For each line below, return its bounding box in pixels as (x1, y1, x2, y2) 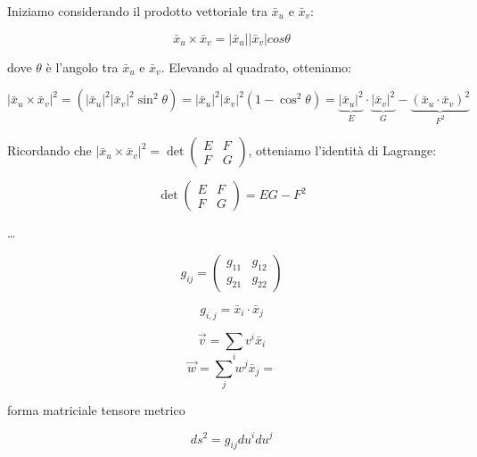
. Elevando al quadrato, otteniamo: (160, 57, 352, 76)
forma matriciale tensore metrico (7, 400, 185, 419)
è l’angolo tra (45, 57, 119, 76)
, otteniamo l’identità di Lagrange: (248, 141, 437, 160)
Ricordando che (7, 141, 92, 160)
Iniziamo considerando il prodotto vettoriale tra (7, 2, 267, 20)
